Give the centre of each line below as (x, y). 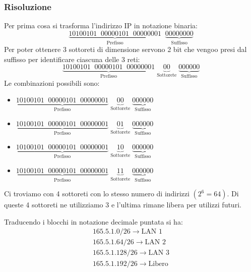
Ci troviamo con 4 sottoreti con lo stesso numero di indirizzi (97, 194)
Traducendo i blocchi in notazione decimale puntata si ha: (93, 221)
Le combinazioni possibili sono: (52, 83)
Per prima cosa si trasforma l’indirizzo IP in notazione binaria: (101, 25)
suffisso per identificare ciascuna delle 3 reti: (72, 59)
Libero (158, 264)
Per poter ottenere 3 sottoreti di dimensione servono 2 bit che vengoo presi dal (126, 49)
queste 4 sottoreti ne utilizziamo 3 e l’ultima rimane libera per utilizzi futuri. (123, 205)
